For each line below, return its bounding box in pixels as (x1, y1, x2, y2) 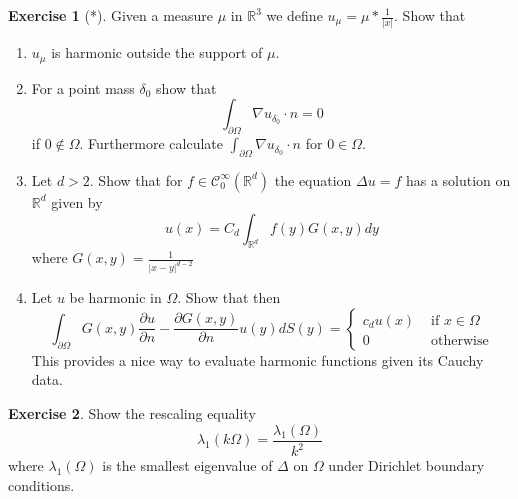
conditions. (8, 474, 75, 495)
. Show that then (177, 287, 281, 308)
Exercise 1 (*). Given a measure (8, 5, 214, 25)
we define (266, 5, 323, 25)
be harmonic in (69, 287, 162, 308)
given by (51, 191, 103, 212)
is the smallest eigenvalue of (102, 455, 273, 475)
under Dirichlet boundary (328, 455, 485, 475)
